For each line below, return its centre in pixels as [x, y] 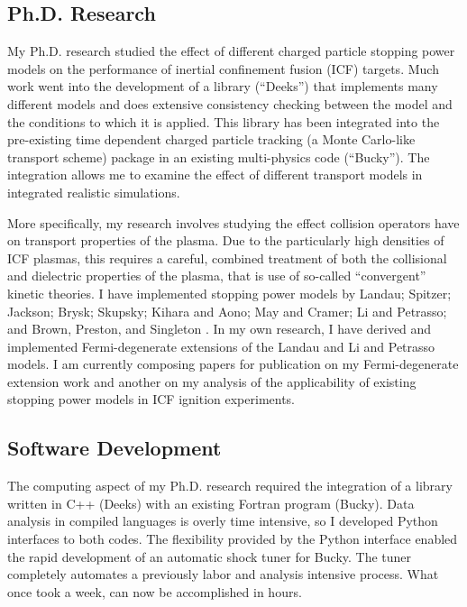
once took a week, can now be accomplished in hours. [155, 591]
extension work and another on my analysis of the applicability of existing [212, 381]
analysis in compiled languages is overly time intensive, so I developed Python [223, 521]
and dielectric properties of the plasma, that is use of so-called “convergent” [217, 276]
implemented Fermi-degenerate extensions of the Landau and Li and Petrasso [221, 346]
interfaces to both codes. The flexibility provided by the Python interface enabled [233, 539]
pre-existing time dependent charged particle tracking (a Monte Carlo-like [211, 139]
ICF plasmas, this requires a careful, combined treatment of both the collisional [227, 258]
